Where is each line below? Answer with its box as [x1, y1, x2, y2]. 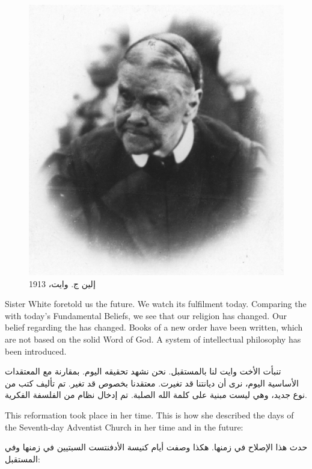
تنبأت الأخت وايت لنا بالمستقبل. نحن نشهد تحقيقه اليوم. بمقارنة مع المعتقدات [5, 365, 281, 377]
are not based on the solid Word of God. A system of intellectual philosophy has [5, 332, 301, 345]
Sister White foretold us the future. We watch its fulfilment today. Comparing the [5, 297, 307, 310]
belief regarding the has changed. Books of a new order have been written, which [5, 321, 303, 334]
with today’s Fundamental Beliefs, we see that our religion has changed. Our [5, 309, 287, 321]
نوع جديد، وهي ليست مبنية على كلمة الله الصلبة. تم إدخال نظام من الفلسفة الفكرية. [5, 388, 307, 401]
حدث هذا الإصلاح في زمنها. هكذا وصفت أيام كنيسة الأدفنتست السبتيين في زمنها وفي [5, 441, 308, 453]
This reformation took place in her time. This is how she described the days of [5, 408, 294, 421]
